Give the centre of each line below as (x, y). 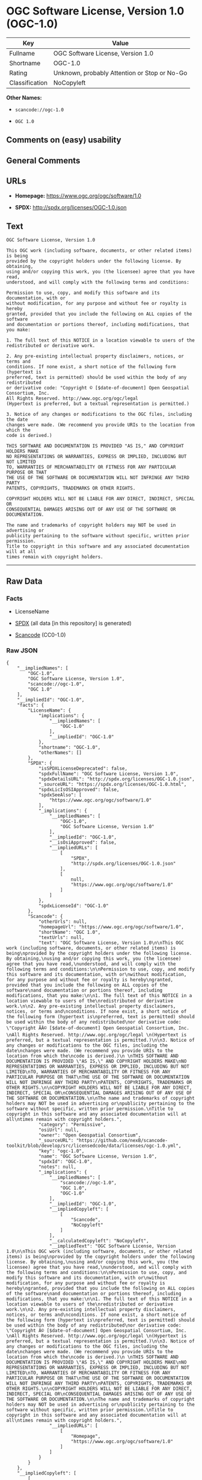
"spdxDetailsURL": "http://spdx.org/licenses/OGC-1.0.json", (117, 779)
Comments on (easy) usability (64, 140)
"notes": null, (57, 1167)
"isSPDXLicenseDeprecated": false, (83, 769)
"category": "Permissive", (72, 1125)
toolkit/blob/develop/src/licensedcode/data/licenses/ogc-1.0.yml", (94, 1146)
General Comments (43, 160)
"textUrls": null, (61, 938)
